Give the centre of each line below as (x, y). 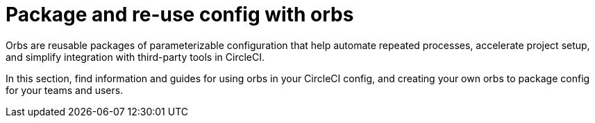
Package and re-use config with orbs (180, 15)
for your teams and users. (65, 90)
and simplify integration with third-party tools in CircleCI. (135, 57)
